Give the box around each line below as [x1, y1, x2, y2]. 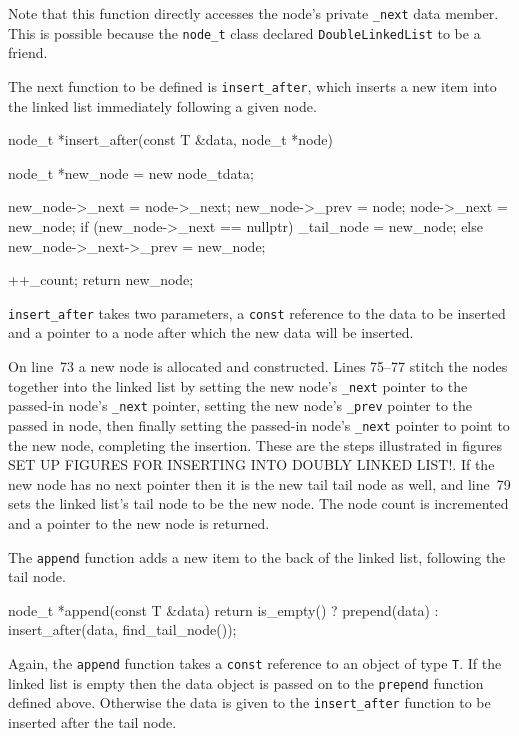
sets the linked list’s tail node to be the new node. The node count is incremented [8, 493, 509, 514]
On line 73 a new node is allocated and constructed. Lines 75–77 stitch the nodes [8, 355, 508, 376]
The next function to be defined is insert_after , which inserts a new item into [8, 75, 497, 96]
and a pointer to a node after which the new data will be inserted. [8, 322, 414, 343]
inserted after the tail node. [8, 711, 177, 732]
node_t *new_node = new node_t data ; [8, 162, 254, 183]
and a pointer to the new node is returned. [8, 512, 270, 533]
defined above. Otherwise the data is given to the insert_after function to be [8, 692, 491, 713]
